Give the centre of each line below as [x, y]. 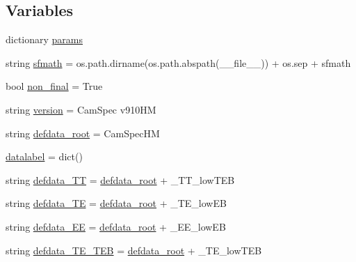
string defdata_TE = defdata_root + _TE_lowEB [116, 203]
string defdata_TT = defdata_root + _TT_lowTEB [120, 179]
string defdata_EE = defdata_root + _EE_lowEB [116, 226]
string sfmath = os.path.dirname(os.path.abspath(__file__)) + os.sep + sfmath [178, 62]
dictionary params [44, 39]
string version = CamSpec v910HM [81, 109]
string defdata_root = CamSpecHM [83, 133]
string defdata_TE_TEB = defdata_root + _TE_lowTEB [134, 250]
